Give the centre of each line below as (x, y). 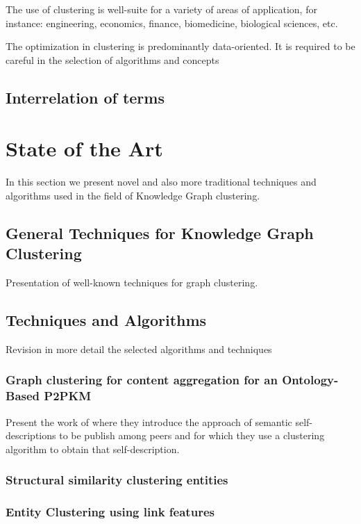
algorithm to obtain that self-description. (93, 449)
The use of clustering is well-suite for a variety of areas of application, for (161, 9)
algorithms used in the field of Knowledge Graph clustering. (133, 195)
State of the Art (84, 148)
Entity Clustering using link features (110, 512)
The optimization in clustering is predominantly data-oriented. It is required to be (180, 46)
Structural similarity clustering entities (117, 480)
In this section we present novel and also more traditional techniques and (161, 182)
